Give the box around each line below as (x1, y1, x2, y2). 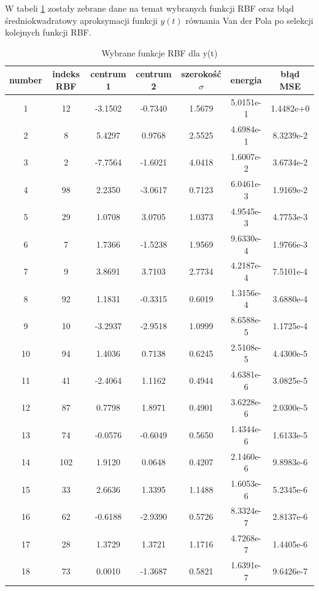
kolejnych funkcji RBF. (5, 26, 91, 39)
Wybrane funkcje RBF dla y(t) (101, 46, 218, 59)
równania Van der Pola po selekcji (185, 13, 313, 26)
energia (230, 74, 262, 86)
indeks (52, 67, 80, 80)
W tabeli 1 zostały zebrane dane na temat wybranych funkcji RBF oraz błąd (5, 2, 294, 14)
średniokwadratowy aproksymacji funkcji (5, 13, 158, 26)
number (9, 74, 42, 86)
